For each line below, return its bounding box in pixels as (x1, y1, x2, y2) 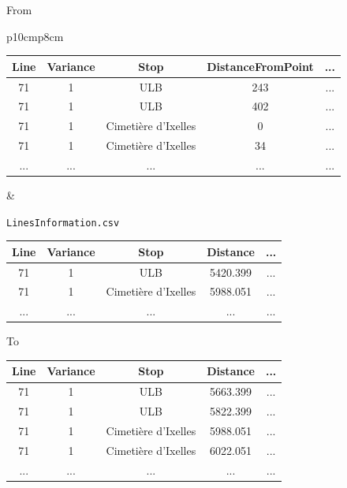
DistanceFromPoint (207, 58, 314, 74)
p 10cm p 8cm (6, 28, 64, 44)
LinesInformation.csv (6, 217, 120, 229)
